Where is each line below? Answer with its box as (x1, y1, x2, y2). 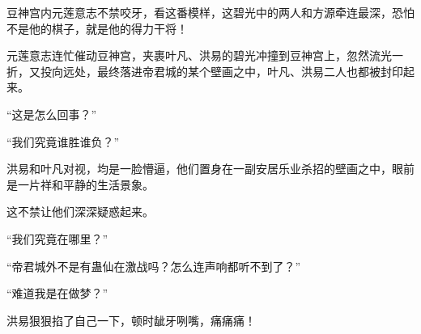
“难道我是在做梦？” (6, 285, 108, 302)
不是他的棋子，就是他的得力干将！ (6, 19, 188, 36)
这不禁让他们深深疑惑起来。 (6, 203, 154, 220)
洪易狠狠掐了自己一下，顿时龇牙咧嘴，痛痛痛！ (6, 311, 256, 328)
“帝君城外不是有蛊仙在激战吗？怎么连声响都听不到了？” (6, 257, 301, 274)
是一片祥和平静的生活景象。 (6, 175, 154, 192)
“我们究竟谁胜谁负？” (6, 133, 120, 150)
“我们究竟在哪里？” (6, 230, 108, 247)
